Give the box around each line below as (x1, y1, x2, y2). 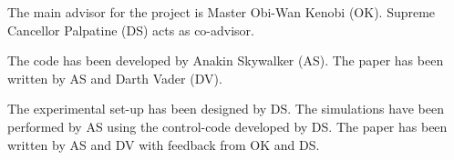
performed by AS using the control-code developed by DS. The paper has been (7, 116, 448, 135)
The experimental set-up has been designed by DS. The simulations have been (7, 99, 444, 118)
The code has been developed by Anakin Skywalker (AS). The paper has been (7, 51, 444, 70)
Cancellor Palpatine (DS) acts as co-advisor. (7, 20, 254, 39)
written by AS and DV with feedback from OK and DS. (7, 135, 320, 154)
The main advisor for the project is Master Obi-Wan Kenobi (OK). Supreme (7, 3, 436, 21)
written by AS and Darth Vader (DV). (7, 68, 222, 87)
